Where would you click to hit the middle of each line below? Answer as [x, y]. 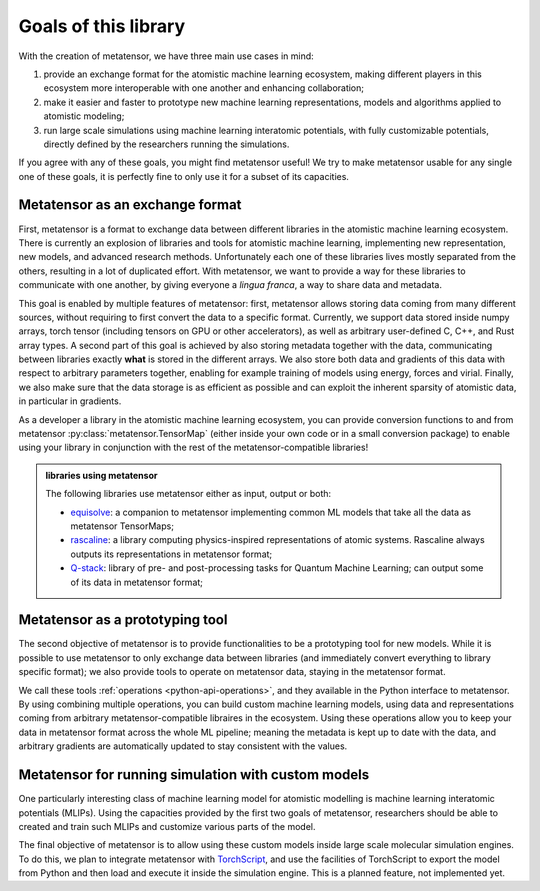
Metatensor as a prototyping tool [123, 620]
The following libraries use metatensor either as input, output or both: [188, 494]
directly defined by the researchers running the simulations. [166, 144]
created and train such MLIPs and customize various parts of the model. [167, 826]
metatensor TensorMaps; [122, 526]
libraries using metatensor [101, 475]
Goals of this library [102, 26]
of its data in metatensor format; [137, 582]
